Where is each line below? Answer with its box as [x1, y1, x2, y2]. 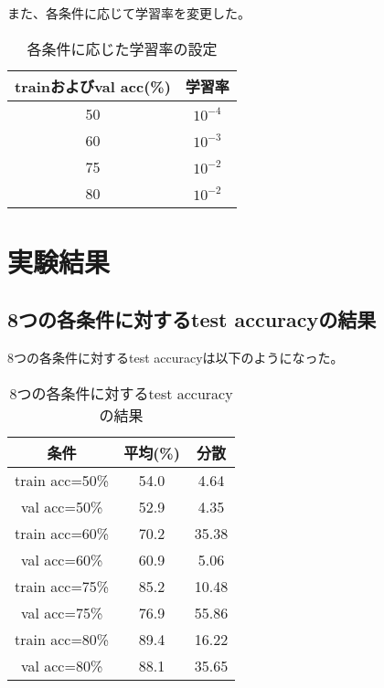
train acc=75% [15, 575, 110, 597]
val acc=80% [20, 654, 103, 676]
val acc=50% [20, 495, 103, 517]
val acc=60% [20, 548, 103, 570]
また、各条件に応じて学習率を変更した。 [7, 4, 251, 22]
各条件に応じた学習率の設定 [27, 37, 218, 59]
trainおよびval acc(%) [15, 75, 171, 97]
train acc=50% [15, 469, 110, 491]
